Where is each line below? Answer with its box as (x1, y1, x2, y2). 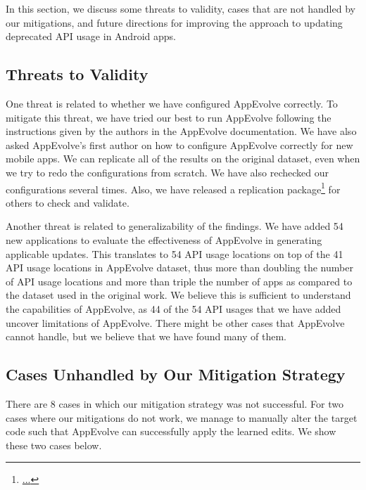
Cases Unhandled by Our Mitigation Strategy (6, 363, 346, 385)
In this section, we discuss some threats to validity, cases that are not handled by (6, 1, 355, 15)
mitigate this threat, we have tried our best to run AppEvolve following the (6, 110, 332, 124)
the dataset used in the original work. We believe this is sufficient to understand (6, 288, 351, 302)
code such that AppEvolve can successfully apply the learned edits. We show (6, 424, 336, 439)
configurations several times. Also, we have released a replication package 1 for (6, 179, 341, 196)
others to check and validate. (6, 195, 130, 209)
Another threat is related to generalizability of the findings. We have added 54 (6, 219, 343, 233)
